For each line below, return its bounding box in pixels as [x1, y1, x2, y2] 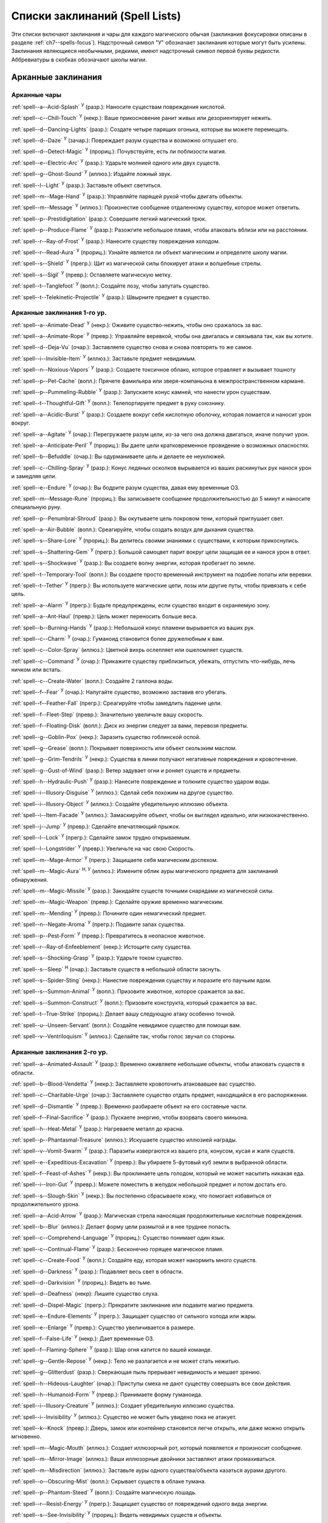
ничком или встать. [11, 666, 62, 673]
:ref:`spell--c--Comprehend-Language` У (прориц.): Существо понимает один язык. [11, 1233, 226, 1242]
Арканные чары [11, 90, 62, 99]
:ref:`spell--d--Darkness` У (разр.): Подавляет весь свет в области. [11, 1267, 183, 1275]
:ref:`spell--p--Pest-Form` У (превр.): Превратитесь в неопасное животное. [11, 931, 206, 939]
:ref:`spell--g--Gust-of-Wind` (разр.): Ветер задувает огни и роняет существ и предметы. [11, 766, 241, 774]
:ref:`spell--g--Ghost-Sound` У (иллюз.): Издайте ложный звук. [11, 169, 173, 178]
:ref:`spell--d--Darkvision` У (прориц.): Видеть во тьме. [11, 1278, 152, 1286]
